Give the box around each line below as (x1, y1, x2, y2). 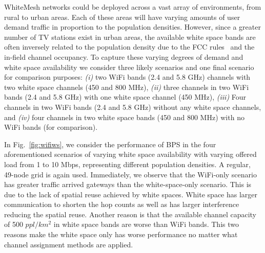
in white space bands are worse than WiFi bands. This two (53, 219, 239, 229)
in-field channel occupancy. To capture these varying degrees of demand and (4, 51, 243, 62)
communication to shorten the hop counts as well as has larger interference (4, 199, 239, 210)
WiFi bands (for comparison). (4, 122, 98, 132)
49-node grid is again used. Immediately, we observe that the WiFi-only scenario (4, 169, 257, 179)
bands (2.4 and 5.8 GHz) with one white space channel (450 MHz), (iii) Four (4, 91, 247, 102)
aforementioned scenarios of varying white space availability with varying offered (4, 149, 257, 159)
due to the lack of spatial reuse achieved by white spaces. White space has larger (4, 189, 258, 199)
